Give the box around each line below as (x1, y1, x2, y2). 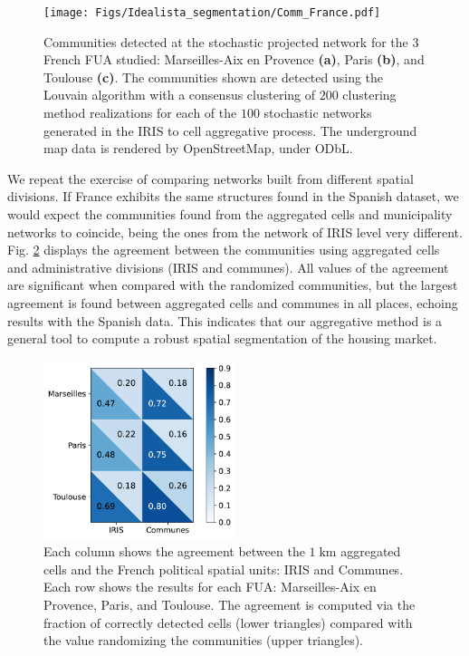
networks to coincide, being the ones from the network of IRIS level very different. (7, 222, 463, 241)
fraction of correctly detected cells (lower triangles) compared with (43, 613, 413, 632)
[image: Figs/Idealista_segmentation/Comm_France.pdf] (43, 6, 381, 19)
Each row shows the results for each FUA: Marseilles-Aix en (43, 577, 377, 596)
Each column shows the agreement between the (43, 542, 305, 561)
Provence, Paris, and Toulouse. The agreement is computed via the (43, 594, 416, 613)
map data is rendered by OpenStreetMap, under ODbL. (43, 139, 353, 158)
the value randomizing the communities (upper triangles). (43, 631, 364, 650)
